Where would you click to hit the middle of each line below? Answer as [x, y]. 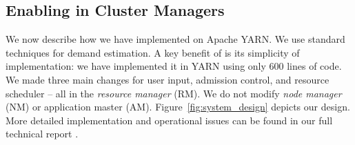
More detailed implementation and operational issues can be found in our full [169, 120]
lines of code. [314, 66]
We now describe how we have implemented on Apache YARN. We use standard [175, 39]
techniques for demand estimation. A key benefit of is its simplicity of [153, 52]
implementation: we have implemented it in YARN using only [136, 66]
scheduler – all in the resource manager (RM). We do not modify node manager [174, 93]
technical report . [42, 134]
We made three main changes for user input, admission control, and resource [168, 79]
